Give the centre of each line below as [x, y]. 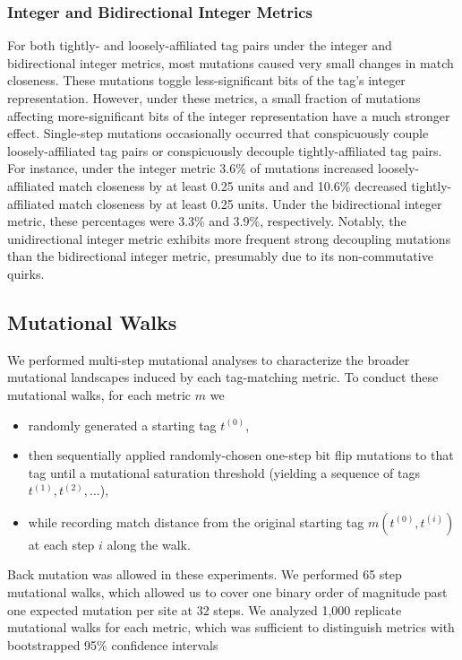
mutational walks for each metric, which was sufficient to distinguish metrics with [231, 627]
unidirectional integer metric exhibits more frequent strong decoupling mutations [229, 238]
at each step [61, 544]
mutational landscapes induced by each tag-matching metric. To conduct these [223, 377]
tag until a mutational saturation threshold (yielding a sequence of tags [224, 472]
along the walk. [149, 544]
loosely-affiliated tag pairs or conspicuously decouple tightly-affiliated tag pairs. [225, 150]
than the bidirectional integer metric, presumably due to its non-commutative [220, 256]
